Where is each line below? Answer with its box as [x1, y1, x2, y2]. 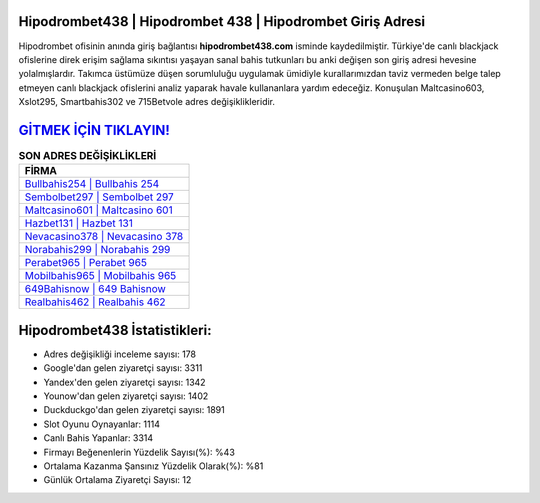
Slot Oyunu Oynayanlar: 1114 [43, 418, 160, 430]
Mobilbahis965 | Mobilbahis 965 [24, 269, 177, 283]
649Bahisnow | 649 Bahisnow [24, 282, 167, 296]
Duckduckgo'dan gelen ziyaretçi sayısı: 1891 [43, 404, 225, 416]
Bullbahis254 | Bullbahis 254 [24, 177, 160, 191]
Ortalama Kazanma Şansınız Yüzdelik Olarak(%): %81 [43, 460, 264, 472]
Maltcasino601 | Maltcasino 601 [24, 203, 174, 217]
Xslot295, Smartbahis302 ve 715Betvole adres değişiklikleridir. [18, 96, 275, 108]
